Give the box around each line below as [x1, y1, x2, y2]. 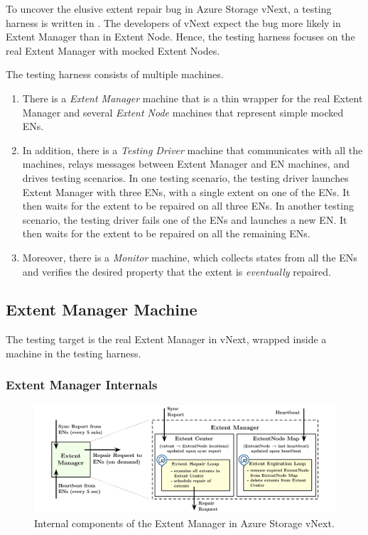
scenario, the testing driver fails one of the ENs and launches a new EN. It [22, 212, 347, 227]
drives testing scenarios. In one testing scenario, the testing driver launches [22, 170, 349, 185]
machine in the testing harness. [6, 345, 141, 360]
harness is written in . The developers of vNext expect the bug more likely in [6, 15, 341, 30]
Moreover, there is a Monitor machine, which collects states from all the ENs [22, 249, 357, 264]
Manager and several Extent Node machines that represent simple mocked [22, 104, 344, 119]
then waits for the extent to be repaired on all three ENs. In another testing [22, 198, 354, 213]
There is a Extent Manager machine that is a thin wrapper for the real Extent [22, 90, 363, 105]
